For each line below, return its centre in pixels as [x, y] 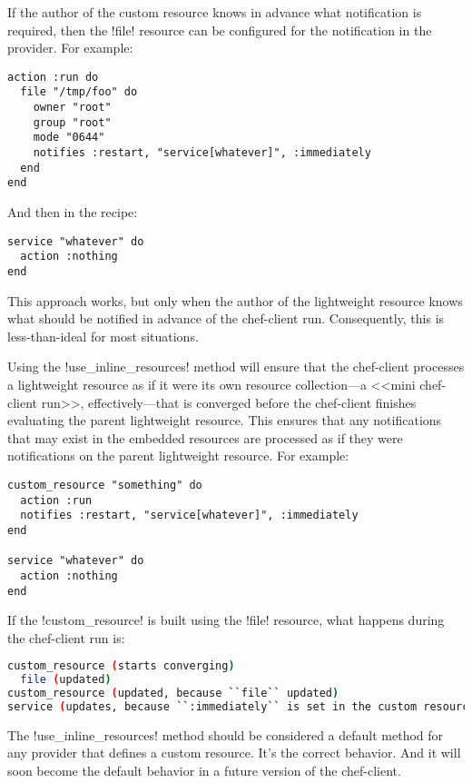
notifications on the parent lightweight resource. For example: [178, 456]
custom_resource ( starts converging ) [121, 666]
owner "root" [72, 108]
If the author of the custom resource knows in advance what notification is [215, 12]
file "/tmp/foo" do [79, 92]
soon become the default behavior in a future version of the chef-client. [204, 771]
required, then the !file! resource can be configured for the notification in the [220, 30]
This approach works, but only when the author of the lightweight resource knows [235, 300]
